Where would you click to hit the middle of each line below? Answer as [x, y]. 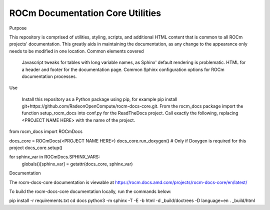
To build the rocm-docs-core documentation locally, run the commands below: [90, 191]
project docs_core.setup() [36, 148]
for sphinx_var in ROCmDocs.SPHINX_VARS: [54, 157]
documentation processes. [49, 76]
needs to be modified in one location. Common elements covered [77, 51]
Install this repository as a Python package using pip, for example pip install [99, 99]
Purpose [18, 28]
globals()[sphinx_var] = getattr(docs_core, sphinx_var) [77, 164]
